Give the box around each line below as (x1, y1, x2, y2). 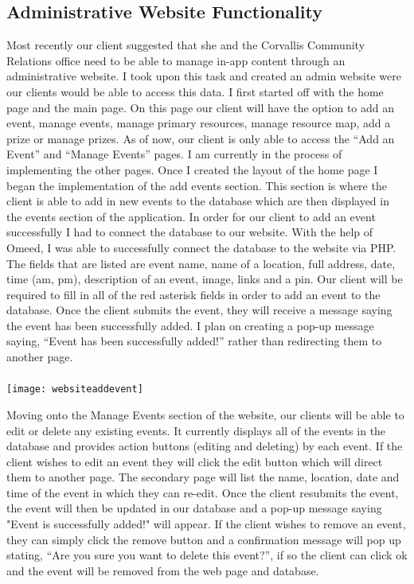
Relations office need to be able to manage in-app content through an (6, 52, 346, 68)
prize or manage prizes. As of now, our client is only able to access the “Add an (6, 130, 395, 146)
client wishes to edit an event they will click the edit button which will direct (6, 453, 383, 469)
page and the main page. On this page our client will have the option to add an (6, 99, 395, 115)
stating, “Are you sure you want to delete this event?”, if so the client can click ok (6, 547, 408, 563)
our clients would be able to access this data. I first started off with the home (6, 83, 384, 99)
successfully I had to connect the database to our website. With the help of (6, 224, 373, 240)
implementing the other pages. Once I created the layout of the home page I (6, 161, 378, 177)
